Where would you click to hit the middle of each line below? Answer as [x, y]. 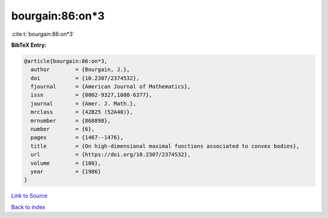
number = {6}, [63, 129]
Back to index [28, 207]
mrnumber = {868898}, [71, 121]
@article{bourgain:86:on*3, [66, 61]
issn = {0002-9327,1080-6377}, [91, 95]
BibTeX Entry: [29, 45]
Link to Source [29, 196]
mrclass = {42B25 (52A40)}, [82, 112]
